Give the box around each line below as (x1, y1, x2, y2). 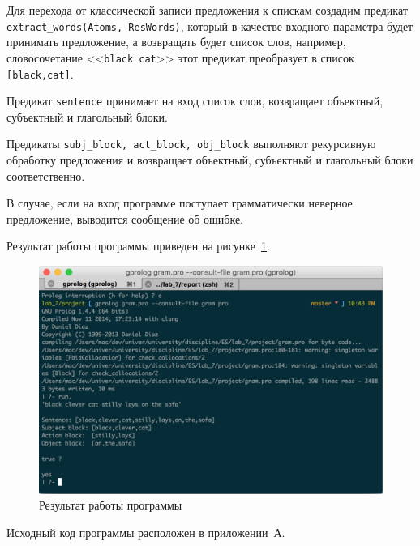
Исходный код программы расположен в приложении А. (6, 523, 285, 540)
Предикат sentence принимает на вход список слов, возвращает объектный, (6, 92, 384, 109)
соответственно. (6, 167, 85, 184)
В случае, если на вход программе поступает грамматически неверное (6, 194, 353, 211)
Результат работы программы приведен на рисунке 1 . (6, 237, 270, 254)
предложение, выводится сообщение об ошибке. (6, 210, 244, 227)
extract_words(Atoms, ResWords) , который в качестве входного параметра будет (6, 17, 414, 34)
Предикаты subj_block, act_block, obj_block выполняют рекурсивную (6, 135, 376, 152)
